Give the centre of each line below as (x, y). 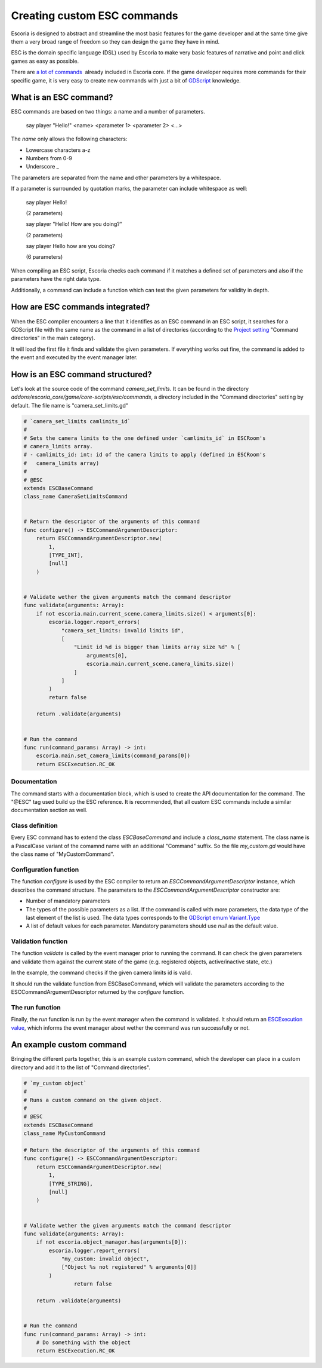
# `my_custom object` (55, 1083)
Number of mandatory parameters (68, 901)
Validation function (39, 941)
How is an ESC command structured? (81, 374)
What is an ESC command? (62, 98)
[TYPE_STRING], (71, 1184)
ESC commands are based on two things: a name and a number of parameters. (108, 112)
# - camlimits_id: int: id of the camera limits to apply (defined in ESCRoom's (145, 455)
